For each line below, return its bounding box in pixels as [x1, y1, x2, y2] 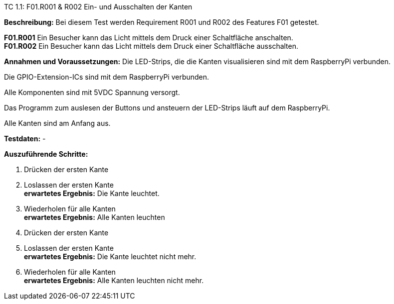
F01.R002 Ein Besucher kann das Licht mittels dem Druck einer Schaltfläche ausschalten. [4, 42, 299, 50]
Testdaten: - [4, 134, 46, 143]
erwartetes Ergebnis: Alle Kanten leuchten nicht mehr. [24, 276, 204, 285]
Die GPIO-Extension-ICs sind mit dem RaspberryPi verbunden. [4, 73, 209, 81]
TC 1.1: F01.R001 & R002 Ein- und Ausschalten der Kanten [4, 2, 193, 11]
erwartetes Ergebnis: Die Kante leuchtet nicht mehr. [24, 252, 197, 261]
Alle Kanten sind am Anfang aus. [4, 119, 111, 127]
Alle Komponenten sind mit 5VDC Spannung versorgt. [4, 88, 180, 97]
